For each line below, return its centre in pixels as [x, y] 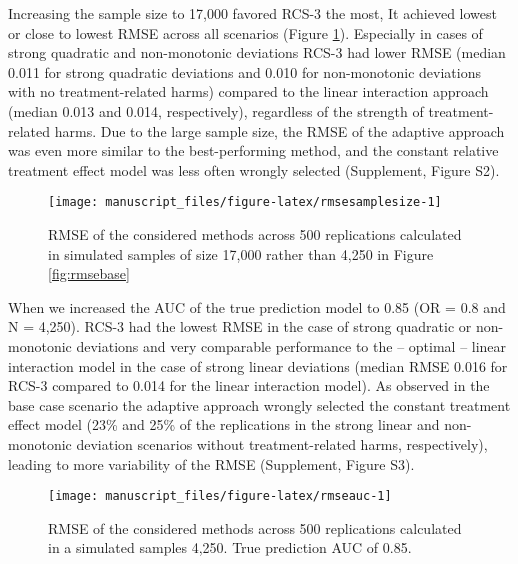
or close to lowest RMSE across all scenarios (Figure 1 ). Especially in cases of [245, 32]
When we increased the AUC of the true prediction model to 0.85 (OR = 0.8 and [257, 306]
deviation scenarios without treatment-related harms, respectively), [282, 443]
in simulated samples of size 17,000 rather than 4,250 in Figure [241, 253]
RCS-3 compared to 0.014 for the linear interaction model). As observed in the [249, 385]
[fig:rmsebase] [89, 273]
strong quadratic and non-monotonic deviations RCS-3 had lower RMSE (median [257, 52]
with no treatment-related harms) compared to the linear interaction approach [248, 91]
